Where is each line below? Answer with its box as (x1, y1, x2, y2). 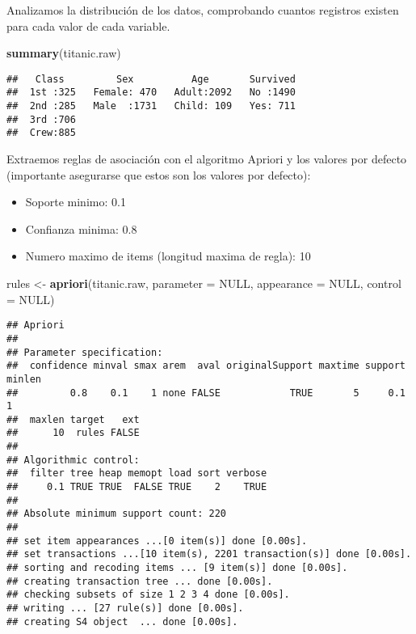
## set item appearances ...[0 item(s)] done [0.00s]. (6, 535, 308, 547)
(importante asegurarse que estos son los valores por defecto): (6, 166, 311, 183)
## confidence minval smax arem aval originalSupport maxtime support (6, 360, 405, 372)
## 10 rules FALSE (6, 427, 140, 439)
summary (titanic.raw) (6, 44, 121, 61)
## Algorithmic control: (6, 454, 140, 466)
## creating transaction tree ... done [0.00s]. (6, 575, 273, 587)
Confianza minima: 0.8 (25, 220, 137, 237)
